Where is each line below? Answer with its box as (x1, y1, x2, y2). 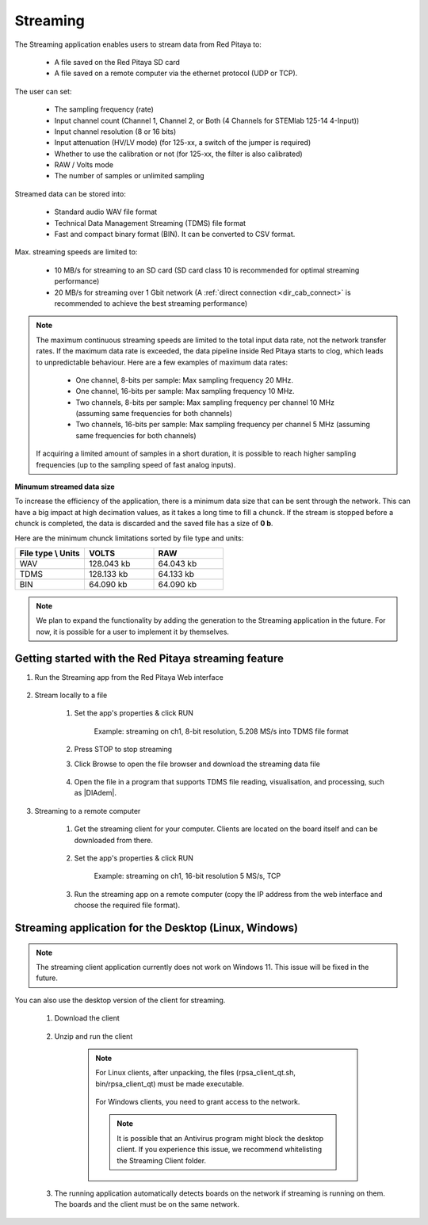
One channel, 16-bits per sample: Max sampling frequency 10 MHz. (75, 387, 295, 396)
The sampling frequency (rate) (54, 105, 155, 114)
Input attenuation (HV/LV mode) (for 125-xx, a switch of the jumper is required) (54, 138, 311, 147)
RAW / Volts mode (54, 160, 114, 170)
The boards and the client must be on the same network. (54, 1200, 239, 1209)
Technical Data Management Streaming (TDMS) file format (54, 218, 246, 227)
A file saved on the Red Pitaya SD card (54, 57, 180, 67)
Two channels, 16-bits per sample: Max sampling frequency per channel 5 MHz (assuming (75, 420, 370, 429)
